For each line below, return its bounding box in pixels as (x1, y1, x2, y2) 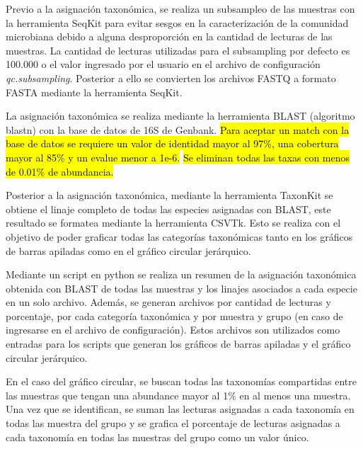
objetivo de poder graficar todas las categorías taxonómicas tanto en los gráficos (6, 229, 353, 244)
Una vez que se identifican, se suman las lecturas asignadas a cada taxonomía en (6, 402, 355, 416)
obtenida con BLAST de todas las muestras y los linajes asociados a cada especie (6, 280, 357, 295)
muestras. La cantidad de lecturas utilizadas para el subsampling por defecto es (6, 42, 350, 57)
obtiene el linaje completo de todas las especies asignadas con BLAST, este (6, 201, 331, 216)
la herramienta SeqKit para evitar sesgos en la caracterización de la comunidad (6, 15, 349, 30)
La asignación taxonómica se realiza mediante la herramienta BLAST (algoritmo (6, 108, 355, 123)
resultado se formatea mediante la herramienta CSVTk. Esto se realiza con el (6, 215, 341, 230)
